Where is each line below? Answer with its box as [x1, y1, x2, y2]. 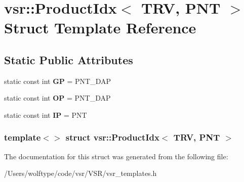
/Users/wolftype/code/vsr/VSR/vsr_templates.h [4, 168, 157, 178]
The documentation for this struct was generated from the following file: [4, 151, 228, 161]
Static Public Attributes [4, 52, 133, 67]
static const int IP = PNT [4, 109, 87, 120]
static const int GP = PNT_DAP [4, 75, 111, 86]
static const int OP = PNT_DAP [4, 93, 111, 103]
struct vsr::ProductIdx [65, 131, 159, 144]
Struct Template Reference [4, 17, 196, 38]
